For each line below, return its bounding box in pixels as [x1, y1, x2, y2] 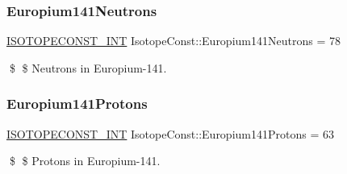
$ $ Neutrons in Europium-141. [9, 59, 167, 76]
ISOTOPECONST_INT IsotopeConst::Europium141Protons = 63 [6, 125, 334, 142]
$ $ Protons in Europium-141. [9, 152, 161, 169]
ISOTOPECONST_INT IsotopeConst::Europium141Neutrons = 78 [6, 32, 341, 49]
